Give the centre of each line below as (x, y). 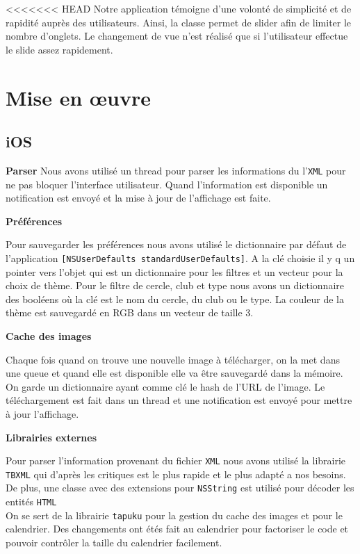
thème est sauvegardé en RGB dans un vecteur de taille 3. (130, 312)
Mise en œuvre (79, 97)
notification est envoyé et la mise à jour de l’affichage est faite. (138, 198)
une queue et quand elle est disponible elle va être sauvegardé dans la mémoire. (174, 373)
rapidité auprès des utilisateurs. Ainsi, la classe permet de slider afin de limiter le (179, 22)
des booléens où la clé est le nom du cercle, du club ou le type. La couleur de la (175, 299)
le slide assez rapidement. (59, 49)
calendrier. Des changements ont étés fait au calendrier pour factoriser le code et (177, 529)
